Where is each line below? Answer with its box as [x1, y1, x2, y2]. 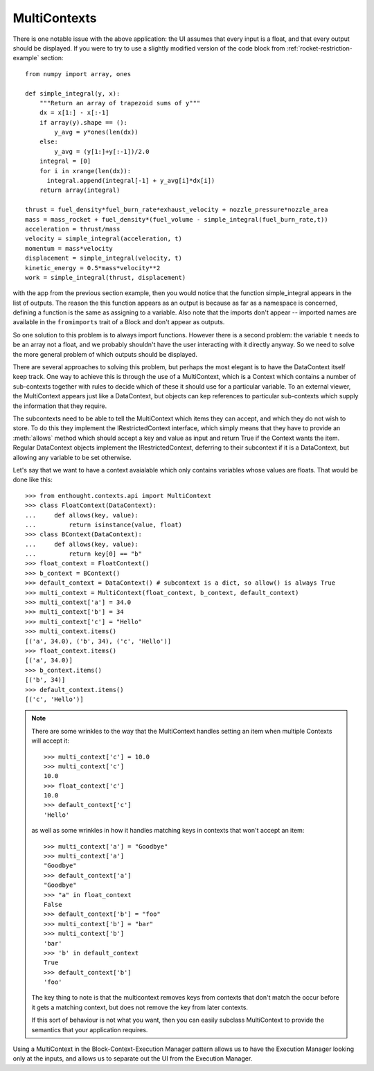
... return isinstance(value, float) [25, 520, 183, 529]
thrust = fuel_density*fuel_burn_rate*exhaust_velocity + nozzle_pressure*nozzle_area [25, 206, 328, 214]
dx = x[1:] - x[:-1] [39, 109, 109, 117]
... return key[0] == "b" [25, 550, 142, 558]
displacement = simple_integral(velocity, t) [25, 254, 183, 263]
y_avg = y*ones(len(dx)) [54, 128, 139, 136]
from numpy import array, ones [25, 70, 132, 78]
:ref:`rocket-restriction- [286, 44, 353, 52]
